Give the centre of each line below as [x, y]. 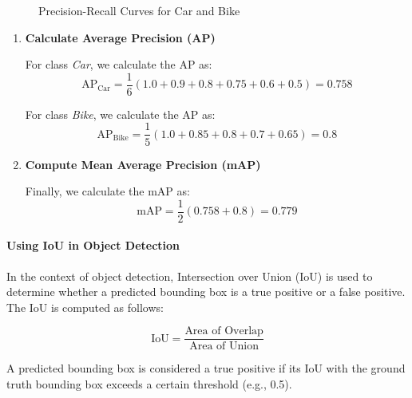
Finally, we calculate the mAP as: [107, 191]
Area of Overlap [224, 331]
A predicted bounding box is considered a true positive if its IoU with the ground [206, 368]
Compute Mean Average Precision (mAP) [143, 164]
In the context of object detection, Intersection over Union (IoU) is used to [190, 276]
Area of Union [224, 347]
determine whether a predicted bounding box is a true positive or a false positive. [206, 292]
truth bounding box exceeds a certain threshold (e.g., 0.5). [149, 383]
